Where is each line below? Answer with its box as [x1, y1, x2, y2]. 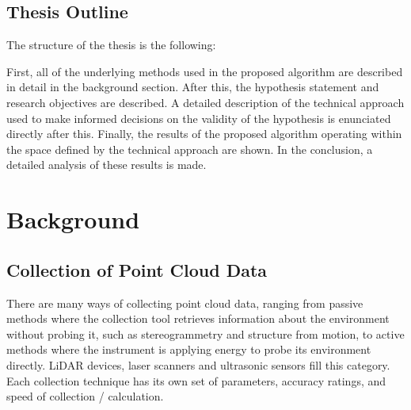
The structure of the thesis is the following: [6, 36, 216, 53]
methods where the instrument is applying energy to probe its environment [6, 341, 371, 358]
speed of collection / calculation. [6, 388, 164, 404]
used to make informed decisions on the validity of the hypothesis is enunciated [6, 109, 391, 126]
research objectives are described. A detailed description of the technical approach [6, 94, 405, 110]
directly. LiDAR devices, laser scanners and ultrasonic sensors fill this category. [6, 356, 390, 373]
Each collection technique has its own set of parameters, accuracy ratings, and [6, 372, 386, 389]
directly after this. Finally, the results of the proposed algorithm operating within [6, 125, 402, 142]
